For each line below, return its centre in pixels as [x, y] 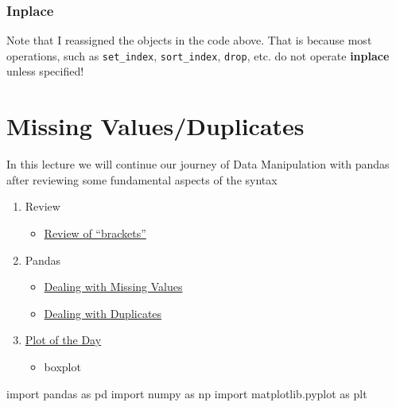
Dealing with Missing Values [113, 287]
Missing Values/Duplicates [155, 126]
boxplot [62, 366]
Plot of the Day [63, 340]
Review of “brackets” [95, 233]
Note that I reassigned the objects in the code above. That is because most [189, 40]
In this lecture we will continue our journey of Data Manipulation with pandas [198, 164]
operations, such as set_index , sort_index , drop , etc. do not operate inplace [198, 55]
